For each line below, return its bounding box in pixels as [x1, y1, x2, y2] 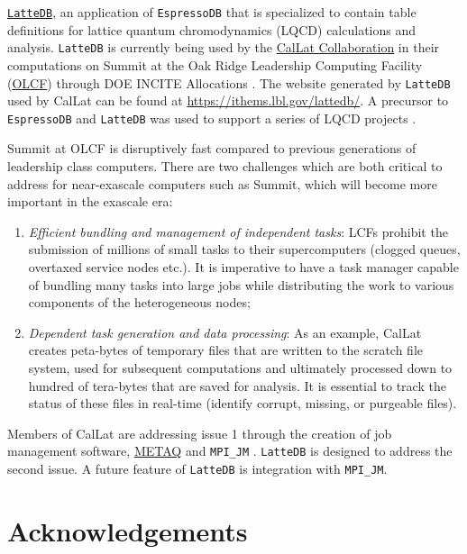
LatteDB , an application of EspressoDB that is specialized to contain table [7, 3, 417, 21]
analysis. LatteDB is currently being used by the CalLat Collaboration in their [7, 38, 440, 57]
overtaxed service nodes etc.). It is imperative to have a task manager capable [28, 257, 459, 276]
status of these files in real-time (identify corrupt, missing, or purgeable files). [28, 394, 457, 413]
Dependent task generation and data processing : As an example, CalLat [28, 322, 422, 341]
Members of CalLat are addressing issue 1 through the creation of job [7, 423, 392, 442]
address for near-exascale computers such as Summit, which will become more [7, 174, 437, 193]
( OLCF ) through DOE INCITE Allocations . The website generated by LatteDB [7, 73, 451, 92]
